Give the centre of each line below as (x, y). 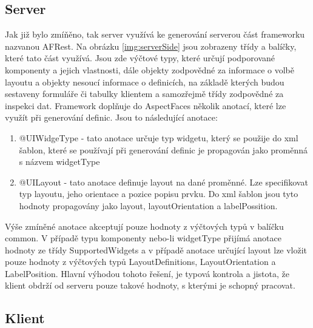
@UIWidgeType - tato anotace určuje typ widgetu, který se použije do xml (159, 137)
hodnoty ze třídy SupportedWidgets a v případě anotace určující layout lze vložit (156, 249)
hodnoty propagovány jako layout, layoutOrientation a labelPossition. (148, 205)
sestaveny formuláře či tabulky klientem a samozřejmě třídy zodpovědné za (144, 94)
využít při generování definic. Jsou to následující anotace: (111, 117)
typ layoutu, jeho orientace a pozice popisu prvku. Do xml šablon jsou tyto (159, 194)
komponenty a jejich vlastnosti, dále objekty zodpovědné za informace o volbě (150, 69)
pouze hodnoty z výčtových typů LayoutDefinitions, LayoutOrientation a (140, 262)
